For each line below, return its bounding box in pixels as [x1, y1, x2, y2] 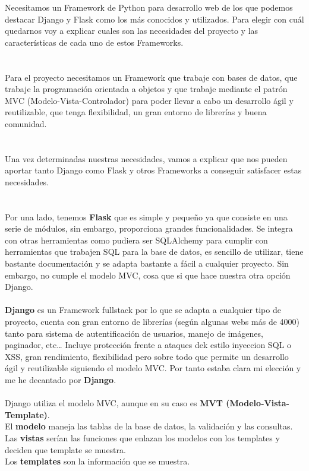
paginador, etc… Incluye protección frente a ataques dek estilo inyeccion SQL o [5, 339, 291, 351]
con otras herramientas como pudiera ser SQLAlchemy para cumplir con [5, 233, 268, 246]
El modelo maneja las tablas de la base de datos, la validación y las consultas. [5, 420, 293, 432]
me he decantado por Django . [5, 374, 116, 385]
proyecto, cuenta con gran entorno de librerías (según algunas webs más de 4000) [5, 315, 299, 328]
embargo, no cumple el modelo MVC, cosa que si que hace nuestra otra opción [5, 268, 291, 281]
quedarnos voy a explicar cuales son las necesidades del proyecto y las [5, 24, 258, 37]
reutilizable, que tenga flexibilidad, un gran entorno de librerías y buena [5, 106, 267, 118]
